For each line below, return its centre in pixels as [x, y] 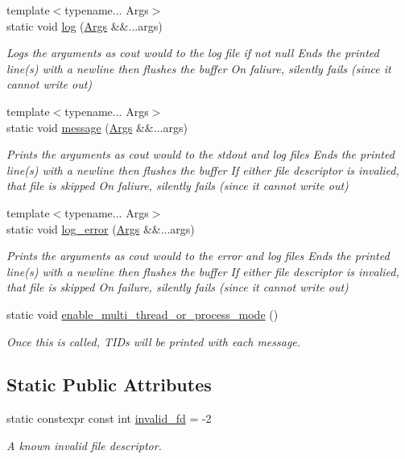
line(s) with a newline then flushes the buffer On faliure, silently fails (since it [199, 68]
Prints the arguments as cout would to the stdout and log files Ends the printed [200, 154]
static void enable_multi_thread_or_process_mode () [143, 314]
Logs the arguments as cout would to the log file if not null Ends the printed [193, 53]
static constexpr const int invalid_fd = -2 [109, 418]
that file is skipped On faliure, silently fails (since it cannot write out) [178, 186]
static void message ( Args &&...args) [97, 127]
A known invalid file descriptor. [84, 445]
